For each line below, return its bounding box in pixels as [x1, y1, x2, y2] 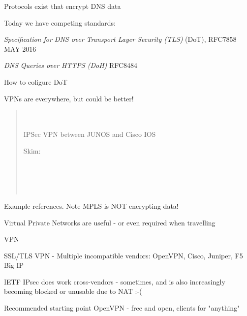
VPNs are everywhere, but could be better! [4, 93, 134, 103]
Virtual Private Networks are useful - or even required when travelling [4, 217, 216, 227]
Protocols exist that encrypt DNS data [4, 1, 121, 11]
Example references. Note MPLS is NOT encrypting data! [4, 200, 179, 211]
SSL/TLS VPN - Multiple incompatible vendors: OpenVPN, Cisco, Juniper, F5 [4, 250, 243, 260]
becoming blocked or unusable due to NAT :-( [4, 286, 142, 296]
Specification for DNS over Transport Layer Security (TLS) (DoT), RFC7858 [4, 34, 237, 44]
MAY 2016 [4, 43, 36, 54]
